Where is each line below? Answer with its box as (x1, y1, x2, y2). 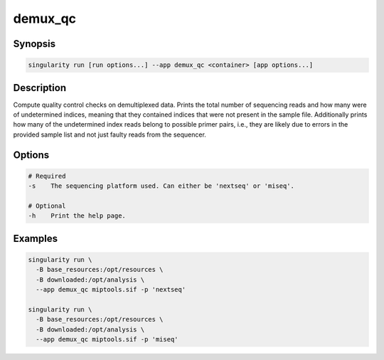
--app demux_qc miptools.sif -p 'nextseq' (36, 285, 186, 294)
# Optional (28, 202, 66, 210)
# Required (28, 171, 66, 180)
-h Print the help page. (28, 212, 126, 220)
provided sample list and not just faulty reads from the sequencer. (13, 130, 206, 139)
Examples (13, 232, 58, 245)
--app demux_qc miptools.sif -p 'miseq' (36, 335, 178, 344)
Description (13, 82, 67, 94)
